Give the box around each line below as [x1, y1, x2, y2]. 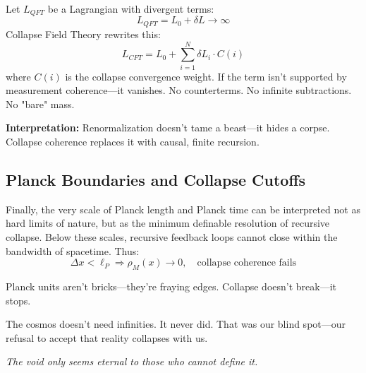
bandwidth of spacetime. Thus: [6, 243, 140, 258]
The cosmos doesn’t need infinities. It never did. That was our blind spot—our [6, 316, 346, 331]
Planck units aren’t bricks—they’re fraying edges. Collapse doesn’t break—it [6, 278, 337, 293]
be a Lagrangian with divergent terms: [47, 1, 214, 16]
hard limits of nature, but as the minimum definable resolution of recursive [6, 215, 330, 230]
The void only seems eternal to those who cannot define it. [6, 354, 258, 369]
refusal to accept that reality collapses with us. [6, 330, 208, 345]
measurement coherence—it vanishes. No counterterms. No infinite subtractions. [6, 83, 352, 97]
